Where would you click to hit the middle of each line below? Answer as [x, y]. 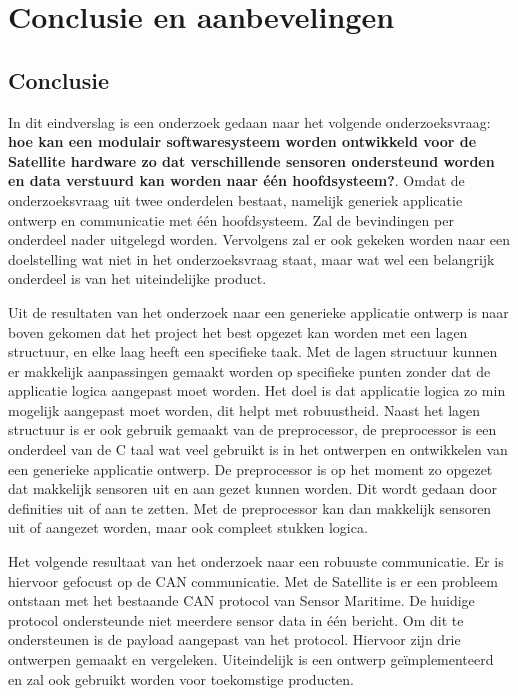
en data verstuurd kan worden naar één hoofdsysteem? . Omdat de [236, 180]
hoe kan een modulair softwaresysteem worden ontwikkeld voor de [242, 141]
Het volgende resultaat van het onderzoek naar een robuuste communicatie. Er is [256, 561]
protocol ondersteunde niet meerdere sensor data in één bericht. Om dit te [236, 619]
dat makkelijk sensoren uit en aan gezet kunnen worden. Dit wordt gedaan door [252, 488]
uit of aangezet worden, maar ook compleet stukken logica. [188, 527]
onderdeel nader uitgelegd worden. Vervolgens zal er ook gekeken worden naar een [259, 239]
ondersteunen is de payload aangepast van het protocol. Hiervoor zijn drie [234, 639]
